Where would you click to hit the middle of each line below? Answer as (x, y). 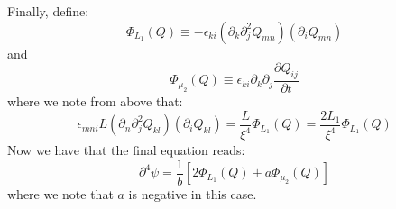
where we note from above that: (95, 101)
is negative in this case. (193, 193)
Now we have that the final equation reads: (126, 150)
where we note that (60, 193)
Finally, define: (48, 11)
